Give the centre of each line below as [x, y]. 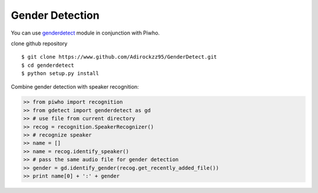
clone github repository [39, 43]
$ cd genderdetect [48, 65]
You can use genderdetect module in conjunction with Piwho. [85, 33]
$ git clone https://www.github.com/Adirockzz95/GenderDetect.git [119, 57]
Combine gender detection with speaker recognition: [75, 87]
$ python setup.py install [60, 74]
